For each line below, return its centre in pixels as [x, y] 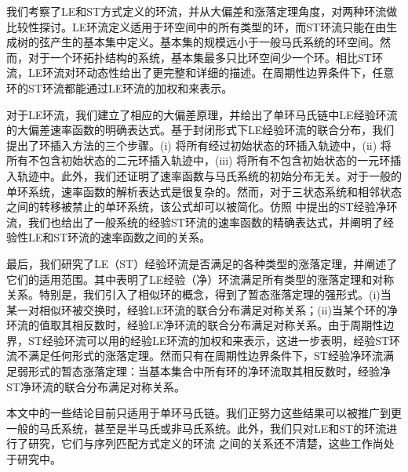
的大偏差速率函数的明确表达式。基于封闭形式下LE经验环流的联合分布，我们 [200, 130]
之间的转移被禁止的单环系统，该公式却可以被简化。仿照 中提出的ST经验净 [197, 207]
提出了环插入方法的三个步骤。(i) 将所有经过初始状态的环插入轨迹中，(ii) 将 [199, 145]
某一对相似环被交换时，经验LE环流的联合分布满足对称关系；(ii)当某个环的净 [202, 309]
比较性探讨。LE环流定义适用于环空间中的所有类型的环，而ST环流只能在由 [197, 26]
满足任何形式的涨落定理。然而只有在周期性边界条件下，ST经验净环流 [205, 356]
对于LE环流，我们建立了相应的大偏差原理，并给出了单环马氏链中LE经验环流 [202, 114]
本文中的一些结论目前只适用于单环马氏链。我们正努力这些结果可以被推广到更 [204, 413]
